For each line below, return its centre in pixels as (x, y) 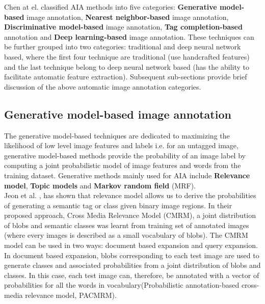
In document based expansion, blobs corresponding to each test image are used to (132, 255)
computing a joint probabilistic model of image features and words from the (123, 165)
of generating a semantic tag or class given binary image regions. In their (118, 205)
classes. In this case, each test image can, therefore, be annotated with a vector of (132, 275)
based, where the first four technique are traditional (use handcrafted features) (127, 56)
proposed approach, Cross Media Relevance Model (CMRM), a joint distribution (130, 215)
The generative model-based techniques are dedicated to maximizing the (117, 135)
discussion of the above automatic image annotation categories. (103, 86)
